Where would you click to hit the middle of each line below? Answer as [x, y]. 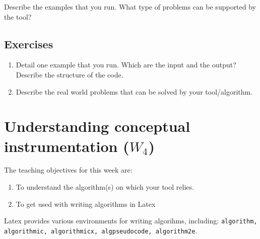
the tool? [18, 16]
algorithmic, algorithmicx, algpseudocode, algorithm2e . [101, 230]
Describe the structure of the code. [70, 74]
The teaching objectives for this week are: [68, 170]
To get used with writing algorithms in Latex [86, 204]
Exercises [29, 44]
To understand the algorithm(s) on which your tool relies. [105, 187]
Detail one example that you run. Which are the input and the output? [126, 65]
